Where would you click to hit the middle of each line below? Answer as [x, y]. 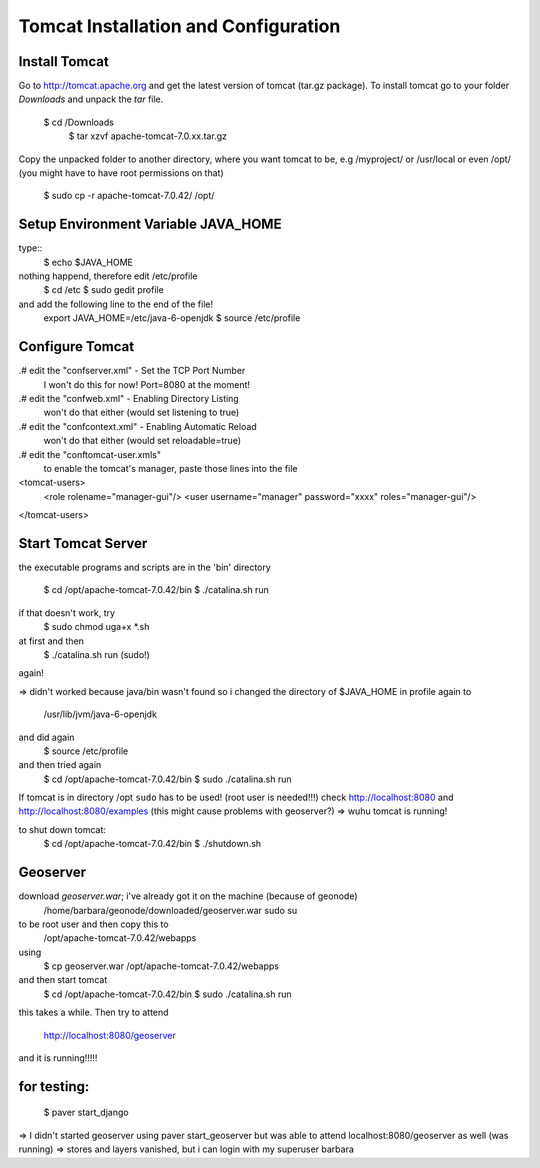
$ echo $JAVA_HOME [88, 262]
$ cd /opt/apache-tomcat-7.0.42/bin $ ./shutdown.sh [152, 844]
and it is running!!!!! [58, 1058]
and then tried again [60, 765]
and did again [46, 737]
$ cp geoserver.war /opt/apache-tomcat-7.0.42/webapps [161, 966]
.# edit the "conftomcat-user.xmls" [90, 454]
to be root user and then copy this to [93, 924]
